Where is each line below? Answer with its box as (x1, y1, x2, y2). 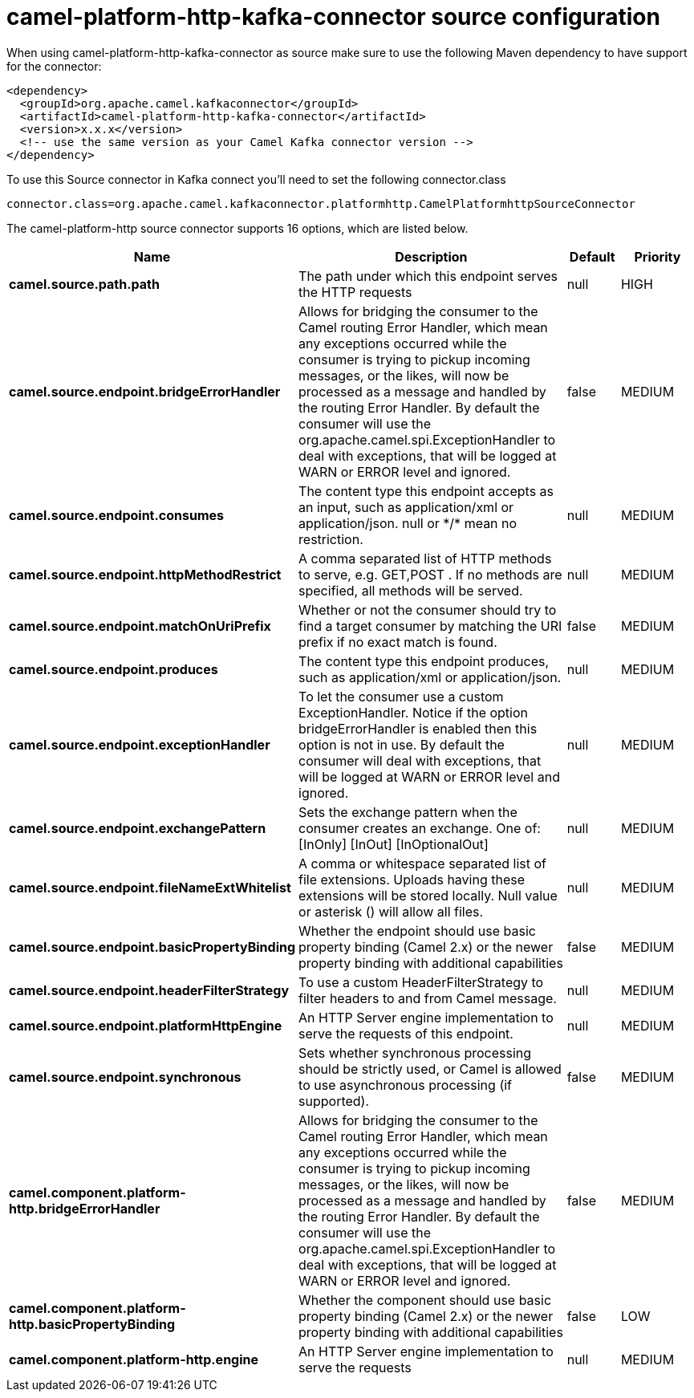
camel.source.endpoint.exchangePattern (9, 819, 266, 836)
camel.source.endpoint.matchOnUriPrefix (9, 617, 271, 634)
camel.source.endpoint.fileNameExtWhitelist (9, 879, 291, 896)
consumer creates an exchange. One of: (298, 819, 541, 836)
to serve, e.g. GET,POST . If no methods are (298, 566, 562, 583)
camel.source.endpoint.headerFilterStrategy (9, 981, 290, 998)
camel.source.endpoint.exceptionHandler (9, 736, 270, 753)
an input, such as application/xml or (298, 498, 514, 515)
